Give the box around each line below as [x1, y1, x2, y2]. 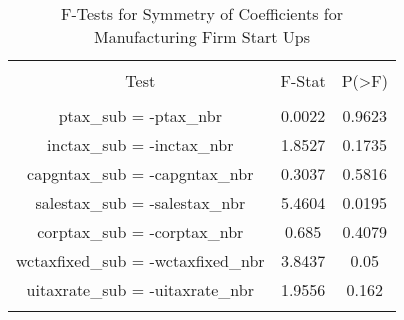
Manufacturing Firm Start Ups [93, 25, 311, 48]
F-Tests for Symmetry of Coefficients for [61, 2, 343, 25]
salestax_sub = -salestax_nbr [35, 191, 246, 214]
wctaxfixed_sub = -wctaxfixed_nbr [16, 249, 265, 272]
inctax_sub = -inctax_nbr [47, 133, 234, 156]
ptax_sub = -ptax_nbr [58, 104, 222, 127]
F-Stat [280, 69, 326, 92]
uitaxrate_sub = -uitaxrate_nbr [26, 278, 254, 301]
